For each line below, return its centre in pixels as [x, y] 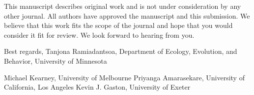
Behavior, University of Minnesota [56, 60]
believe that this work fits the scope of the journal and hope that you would [118, 25]
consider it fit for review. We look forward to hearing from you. [99, 35]
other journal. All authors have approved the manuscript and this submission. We [127, 15]
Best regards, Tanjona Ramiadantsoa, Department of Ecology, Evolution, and [121, 51]
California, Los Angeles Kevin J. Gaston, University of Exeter [97, 87]
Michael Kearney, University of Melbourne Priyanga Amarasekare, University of [124, 77]
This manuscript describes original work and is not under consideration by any [123, 6]
